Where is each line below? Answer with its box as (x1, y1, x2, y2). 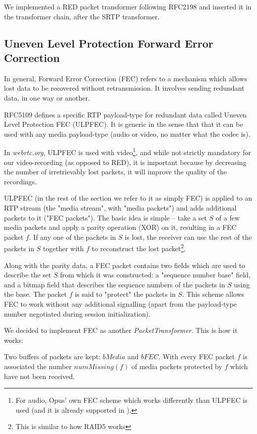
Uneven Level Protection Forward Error (4, 35, 214, 51)
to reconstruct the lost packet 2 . (91, 242, 186, 253)
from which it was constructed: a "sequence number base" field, (60, 270, 251, 280)
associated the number (4, 361, 72, 371)
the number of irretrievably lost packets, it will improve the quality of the (4, 166, 227, 177)
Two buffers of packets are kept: (4, 351, 101, 362)
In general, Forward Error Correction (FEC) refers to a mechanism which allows (4, 73, 247, 83)
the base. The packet (4, 289, 67, 299)
